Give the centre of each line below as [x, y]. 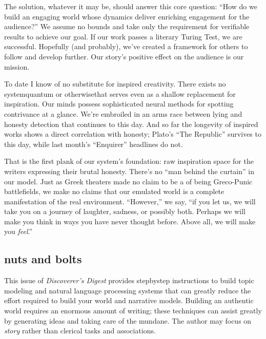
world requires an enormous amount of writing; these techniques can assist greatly [133, 311]
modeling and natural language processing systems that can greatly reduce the [128, 290]
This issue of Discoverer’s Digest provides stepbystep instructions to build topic [129, 280]
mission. [17, 66]
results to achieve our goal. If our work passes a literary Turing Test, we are [123, 36]
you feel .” [18, 231]
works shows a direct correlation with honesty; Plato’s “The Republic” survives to [133, 134]
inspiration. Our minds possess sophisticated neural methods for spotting [119, 104]
